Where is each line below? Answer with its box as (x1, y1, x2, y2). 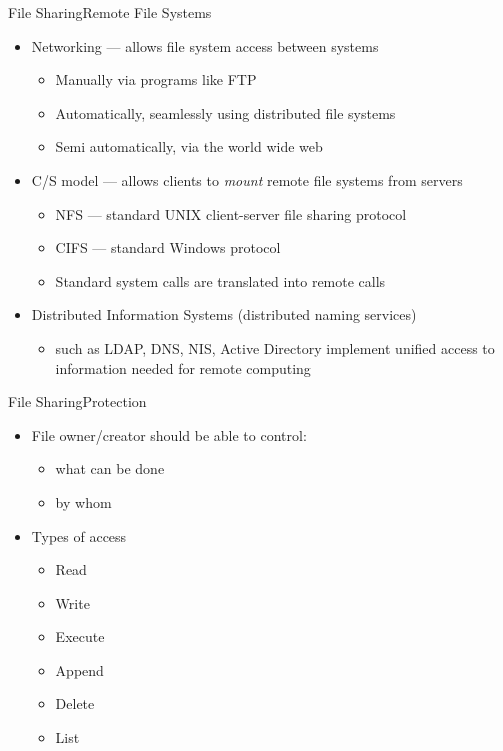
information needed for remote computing (55, 357, 311, 378)
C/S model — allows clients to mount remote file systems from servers (31, 169, 463, 190)
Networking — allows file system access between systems (31, 35, 379, 56)
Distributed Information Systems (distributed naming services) (31, 304, 417, 325)
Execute (55, 626, 105, 647)
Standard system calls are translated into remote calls (55, 270, 386, 291)
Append (55, 659, 104, 680)
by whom (55, 491, 112, 512)
